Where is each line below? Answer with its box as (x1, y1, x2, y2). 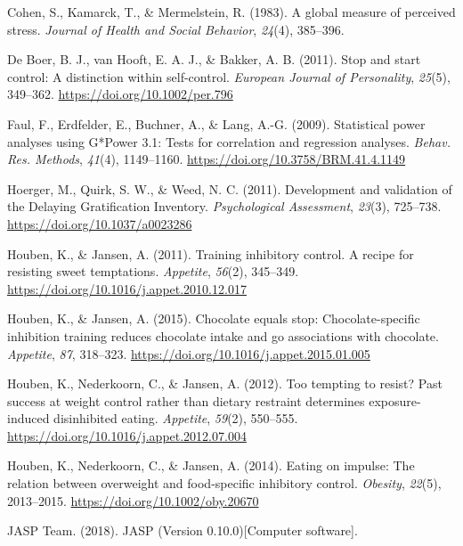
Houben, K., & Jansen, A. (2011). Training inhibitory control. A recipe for (7, 244, 414, 263)
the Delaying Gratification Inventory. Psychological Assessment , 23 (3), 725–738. (7, 197, 442, 216)
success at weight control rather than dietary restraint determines (7, 391, 365, 410)
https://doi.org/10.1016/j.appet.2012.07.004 (7, 426, 247, 444)
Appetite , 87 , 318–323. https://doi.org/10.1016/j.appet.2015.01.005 (7, 344, 370, 363)
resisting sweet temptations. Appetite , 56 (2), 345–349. (7, 262, 299, 281)
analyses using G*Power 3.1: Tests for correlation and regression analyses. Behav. (7, 132, 451, 151)
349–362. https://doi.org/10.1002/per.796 (7, 85, 233, 103)
